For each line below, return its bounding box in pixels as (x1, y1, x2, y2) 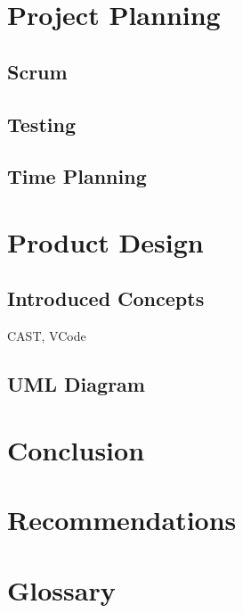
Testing (7, 110, 76, 137)
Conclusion (7, 431, 145, 468)
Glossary (7, 571, 116, 608)
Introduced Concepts (7, 285, 205, 312)
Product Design (7, 223, 204, 260)
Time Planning (7, 162, 147, 190)
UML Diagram (7, 370, 145, 398)
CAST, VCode (7, 327, 86, 345)
